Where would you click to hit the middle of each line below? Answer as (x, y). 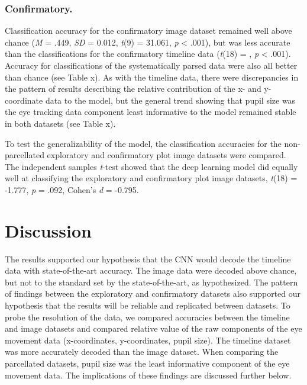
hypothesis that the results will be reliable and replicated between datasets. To (148, 305)
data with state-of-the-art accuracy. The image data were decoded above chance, (151, 270)
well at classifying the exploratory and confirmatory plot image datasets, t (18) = (151, 178)
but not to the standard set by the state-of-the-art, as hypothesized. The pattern (151, 282)
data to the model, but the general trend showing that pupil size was (170, 100)
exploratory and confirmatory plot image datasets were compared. (167, 155)
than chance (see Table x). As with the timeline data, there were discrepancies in (152, 77)
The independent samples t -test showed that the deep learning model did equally (151, 166)
